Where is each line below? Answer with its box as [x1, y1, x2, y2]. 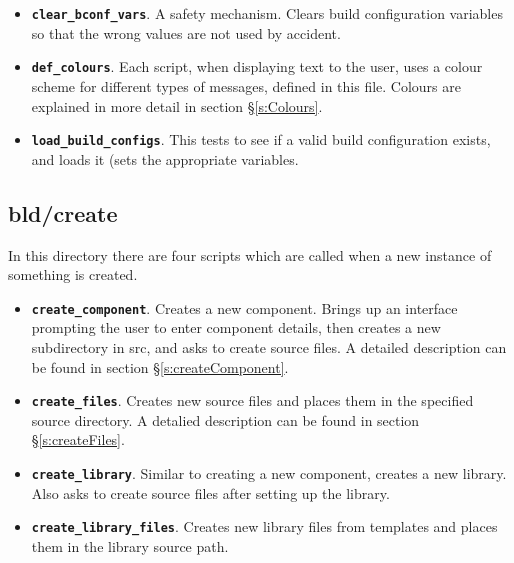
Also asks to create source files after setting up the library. [31, 482, 390, 503]
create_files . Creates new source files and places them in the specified [31, 390, 474, 411]
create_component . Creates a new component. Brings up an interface [31, 297, 458, 318]
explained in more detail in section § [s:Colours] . [31, 95, 323, 116]
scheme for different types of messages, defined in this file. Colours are [31, 75, 461, 96]
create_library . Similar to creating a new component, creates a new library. [31, 463, 507, 484]
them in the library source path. [31, 535, 229, 556]
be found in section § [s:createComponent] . [31, 356, 289, 377]
